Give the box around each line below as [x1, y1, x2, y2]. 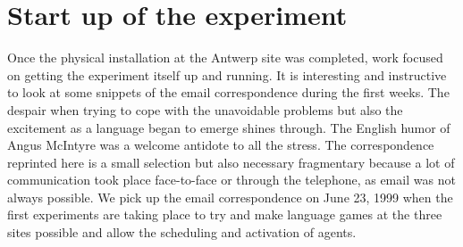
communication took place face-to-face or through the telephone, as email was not [7, 170, 456, 189]
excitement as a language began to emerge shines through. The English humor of [7, 118, 450, 136]
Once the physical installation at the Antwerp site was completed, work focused [7, 48, 443, 67]
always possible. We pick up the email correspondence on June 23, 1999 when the [7, 187, 453, 206]
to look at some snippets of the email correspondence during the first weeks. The [7, 83, 450, 102]
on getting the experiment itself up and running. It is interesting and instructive [7, 65, 447, 84]
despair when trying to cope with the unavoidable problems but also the [7, 100, 403, 119]
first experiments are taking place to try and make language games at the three [7, 205, 442, 224]
